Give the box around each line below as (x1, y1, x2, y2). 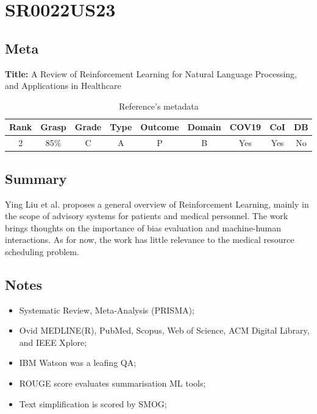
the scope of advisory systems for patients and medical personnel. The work (5, 209, 288, 222)
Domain (187, 121, 221, 133)
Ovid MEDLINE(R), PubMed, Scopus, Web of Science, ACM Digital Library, (19, 324, 310, 337)
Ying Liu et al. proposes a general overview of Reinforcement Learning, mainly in (5, 197, 309, 210)
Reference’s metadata (119, 99, 199, 112)
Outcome (140, 121, 179, 133)
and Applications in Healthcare (5, 79, 121, 92)
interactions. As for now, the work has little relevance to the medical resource (5, 233, 294, 246)
